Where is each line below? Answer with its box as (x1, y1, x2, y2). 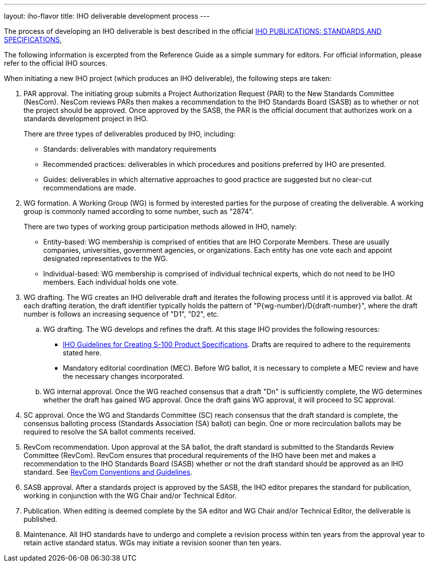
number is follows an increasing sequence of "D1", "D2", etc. (24, 310, 219, 318)
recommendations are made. (43, 184, 136, 192)
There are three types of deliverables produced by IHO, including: (24, 130, 236, 138)
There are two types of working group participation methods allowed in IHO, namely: (24, 222, 297, 231)
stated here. (63, 349, 102, 357)
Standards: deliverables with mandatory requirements (43, 145, 216, 153)
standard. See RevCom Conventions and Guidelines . (24, 468, 192, 476)
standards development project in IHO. (24, 114, 148, 123)
